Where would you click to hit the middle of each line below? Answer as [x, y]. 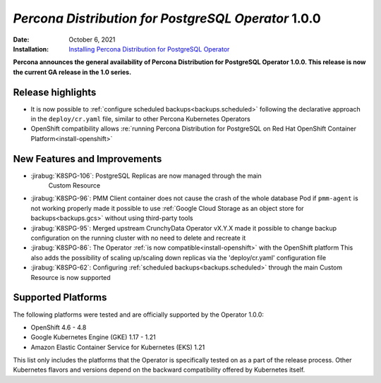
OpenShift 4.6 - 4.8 [59, 327]
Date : [21, 39]
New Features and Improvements [87, 159]
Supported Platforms [60, 297]
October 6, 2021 [92, 39]
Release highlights [55, 92]
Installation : [31, 49]
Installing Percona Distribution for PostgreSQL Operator [149, 49]
